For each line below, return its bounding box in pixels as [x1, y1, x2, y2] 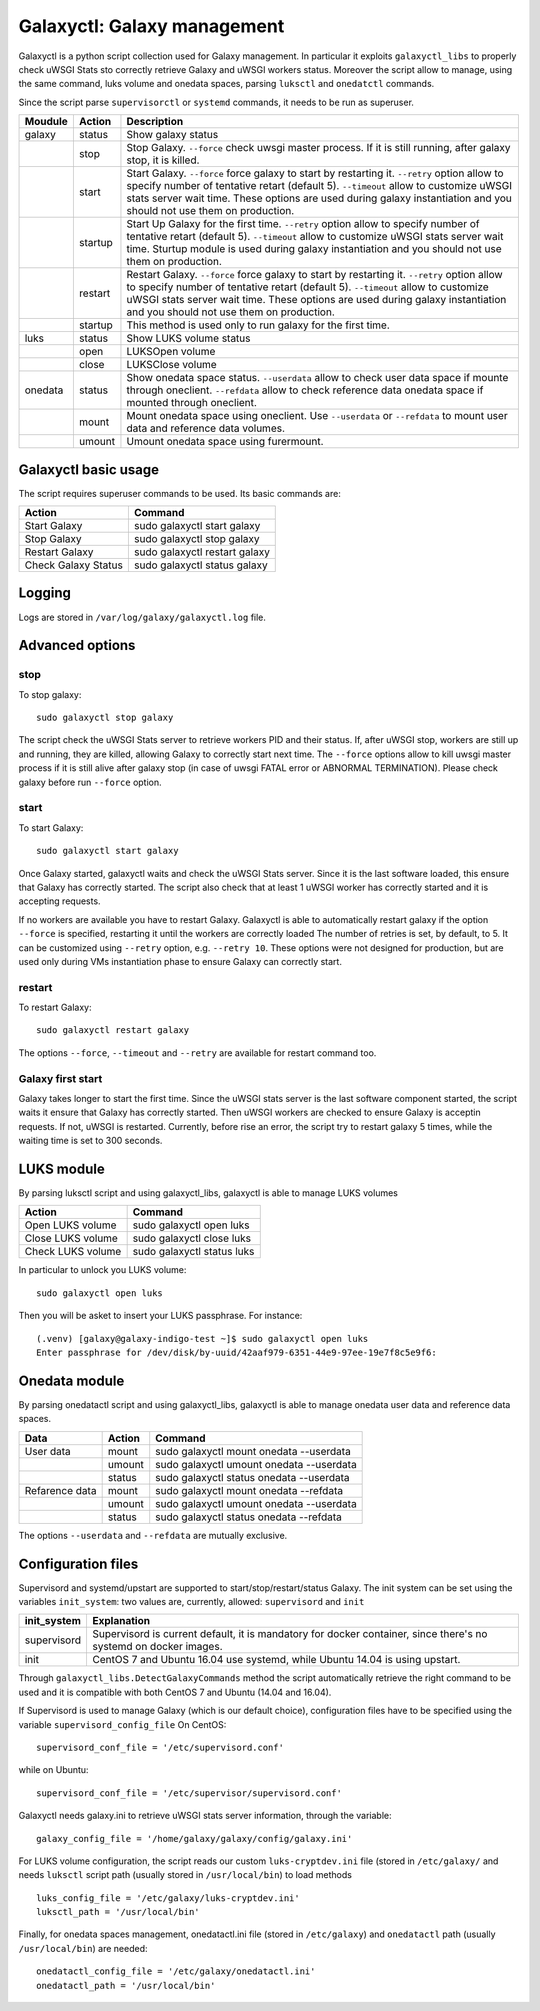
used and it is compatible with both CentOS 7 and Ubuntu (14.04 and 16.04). [18, 1686, 332, 1698]
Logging [18, 585, 72, 602]
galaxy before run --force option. [18, 776, 162, 788]
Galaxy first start [18, 1071, 103, 1085]
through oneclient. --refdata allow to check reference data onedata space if [126, 383, 484, 397]
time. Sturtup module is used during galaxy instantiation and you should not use [126, 242, 502, 256]
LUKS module [18, 1160, 105, 1177]
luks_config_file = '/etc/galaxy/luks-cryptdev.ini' [36, 1892, 300, 1904]
